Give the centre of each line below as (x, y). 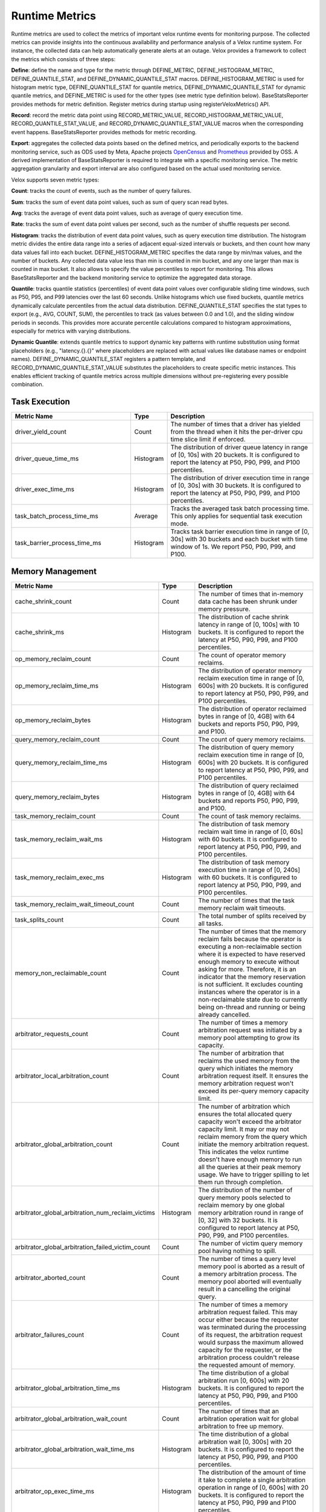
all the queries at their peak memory (250, 1167)
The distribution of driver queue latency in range (239, 448)
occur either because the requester (248, 1320)
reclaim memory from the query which (253, 1136)
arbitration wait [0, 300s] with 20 (245, 1441)
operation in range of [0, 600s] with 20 (254, 1487)
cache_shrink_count (43, 601)
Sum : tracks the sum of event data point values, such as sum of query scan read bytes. (120, 202)
